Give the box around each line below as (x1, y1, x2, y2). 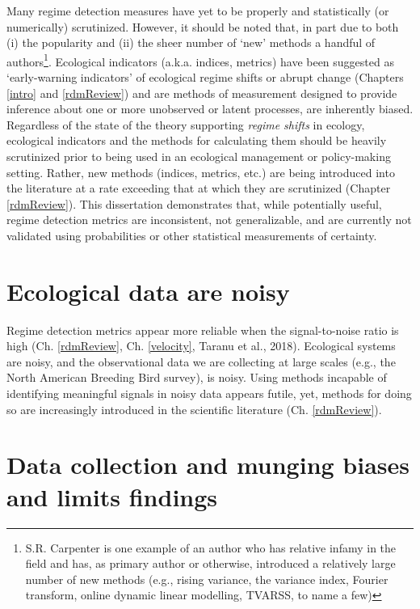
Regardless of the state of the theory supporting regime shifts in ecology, (6, 116, 365, 133)
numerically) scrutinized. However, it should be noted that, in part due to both (6, 18, 399, 35)
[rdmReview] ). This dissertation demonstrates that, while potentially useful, (6, 195, 382, 212)
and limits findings (6, 480, 218, 513)
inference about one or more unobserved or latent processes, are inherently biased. (6, 100, 414, 117)
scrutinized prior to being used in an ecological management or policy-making (6, 148, 391, 164)
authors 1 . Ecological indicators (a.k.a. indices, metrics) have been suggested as (6, 50, 394, 70)
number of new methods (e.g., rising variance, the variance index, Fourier (25, 570, 388, 587)
